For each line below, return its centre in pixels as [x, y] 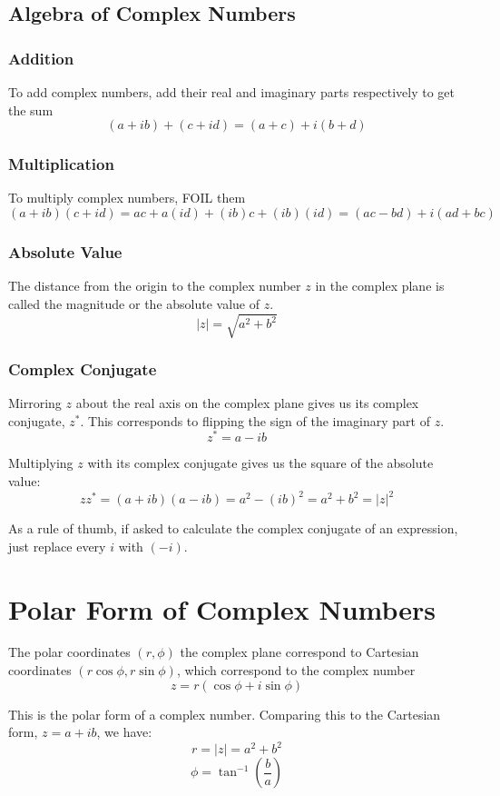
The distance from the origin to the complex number [155, 286]
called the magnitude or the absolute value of [134, 303]
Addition [41, 58]
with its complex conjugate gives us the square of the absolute [260, 463]
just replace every [57, 546]
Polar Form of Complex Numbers [222, 608]
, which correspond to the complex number [296, 670]
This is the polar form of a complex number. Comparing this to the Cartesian [225, 714]
